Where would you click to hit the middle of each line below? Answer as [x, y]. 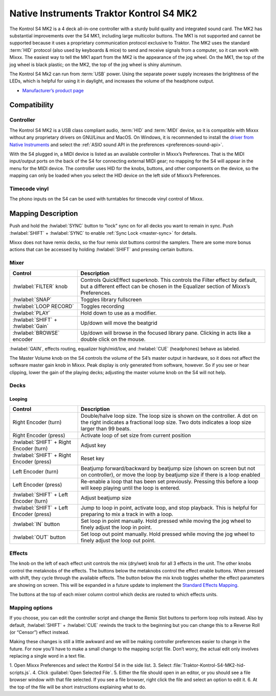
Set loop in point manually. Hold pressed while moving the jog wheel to [166, 521]
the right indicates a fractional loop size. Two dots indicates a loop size [166, 422]
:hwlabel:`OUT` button [39, 537]
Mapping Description [44, 213]
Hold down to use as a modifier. [119, 313]
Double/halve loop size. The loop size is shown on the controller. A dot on [169, 416]
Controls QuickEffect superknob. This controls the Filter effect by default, [169, 280]
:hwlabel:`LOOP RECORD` [43, 306]
